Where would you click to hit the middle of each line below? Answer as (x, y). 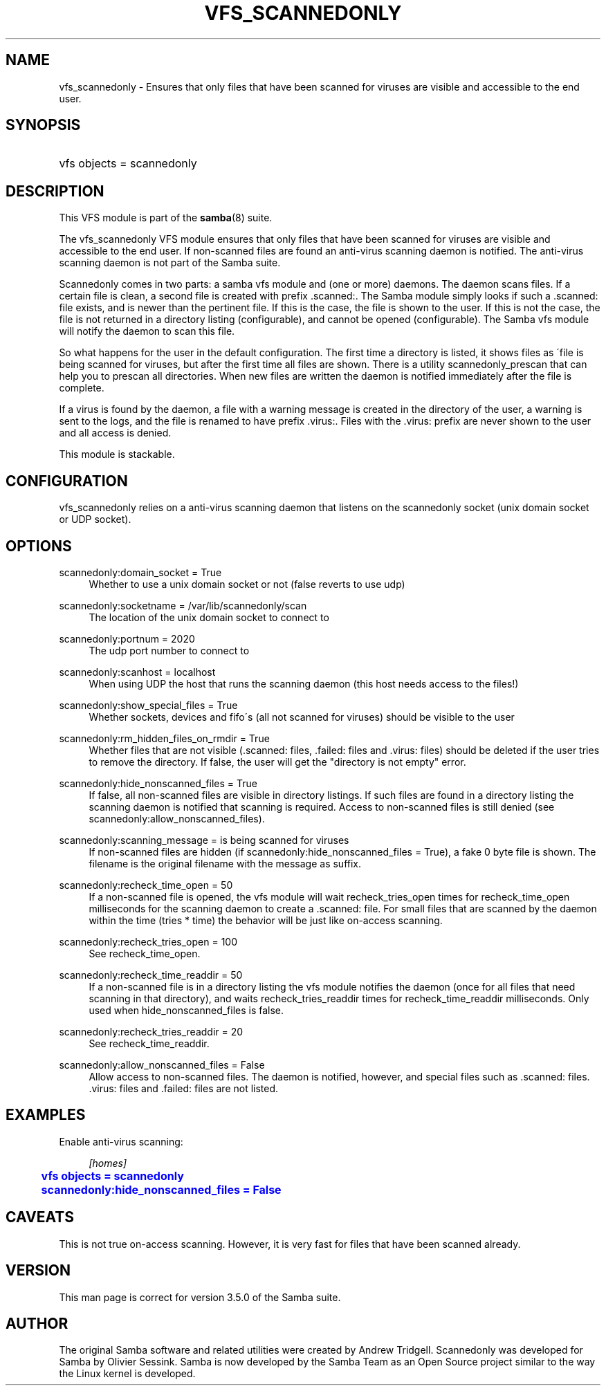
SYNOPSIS (43, 125)
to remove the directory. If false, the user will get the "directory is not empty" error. (277, 762)
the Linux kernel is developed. (127, 1374)
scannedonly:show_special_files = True (148, 705)
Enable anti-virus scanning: (121, 1141)
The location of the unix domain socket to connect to (209, 617)
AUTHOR (37, 1323)
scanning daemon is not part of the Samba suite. (170, 263)
